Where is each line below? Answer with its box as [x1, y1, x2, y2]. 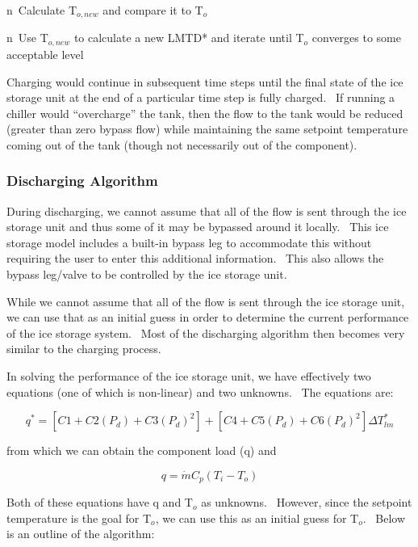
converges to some [311, 29, 401, 46]
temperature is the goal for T [6, 509, 152, 526]
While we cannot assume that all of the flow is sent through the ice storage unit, [6, 292, 405, 309]
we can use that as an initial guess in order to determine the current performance [6, 309, 409, 326]
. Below [362, 509, 406, 526]
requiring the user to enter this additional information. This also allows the [6, 250, 384, 267]
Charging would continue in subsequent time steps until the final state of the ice [6, 73, 403, 90]
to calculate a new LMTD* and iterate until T [73, 29, 304, 46]
